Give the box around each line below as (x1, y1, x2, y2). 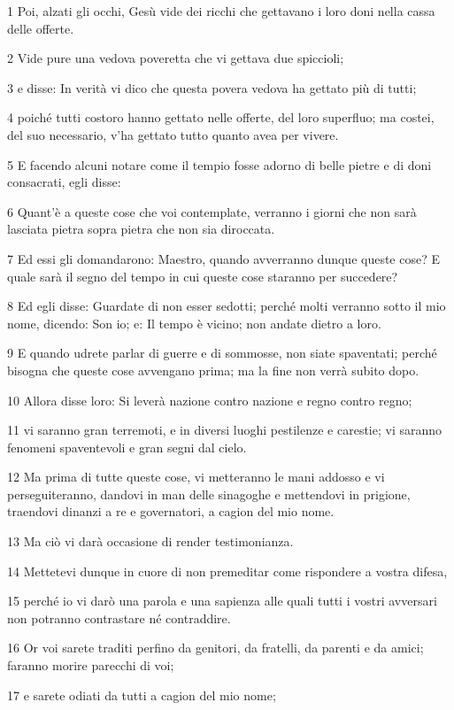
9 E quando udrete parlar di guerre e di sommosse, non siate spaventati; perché (7, 343, 437, 362)
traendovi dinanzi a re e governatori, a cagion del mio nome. (7, 502, 335, 521)
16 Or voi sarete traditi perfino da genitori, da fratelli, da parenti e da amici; (7, 638, 424, 657)
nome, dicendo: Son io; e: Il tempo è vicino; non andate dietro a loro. (7, 313, 381, 332)
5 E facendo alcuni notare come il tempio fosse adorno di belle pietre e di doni (7, 155, 432, 174)
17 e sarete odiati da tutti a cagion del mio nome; (7, 685, 276, 704)
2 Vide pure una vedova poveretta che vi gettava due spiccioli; (7, 49, 344, 67)
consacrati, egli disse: (7, 173, 121, 191)
